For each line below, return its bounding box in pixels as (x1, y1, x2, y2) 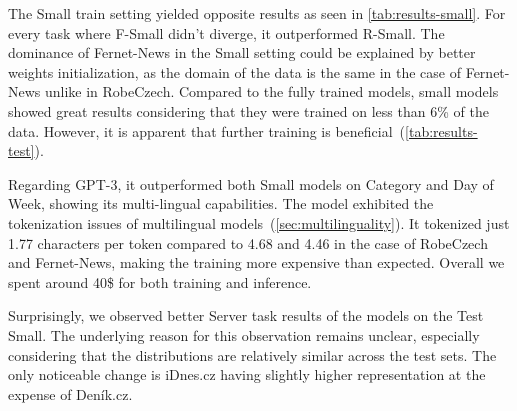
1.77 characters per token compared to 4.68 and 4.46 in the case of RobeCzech (8, 232, 488, 253)
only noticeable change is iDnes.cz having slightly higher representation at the (8, 364, 486, 385)
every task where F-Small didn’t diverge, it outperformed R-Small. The (8, 22, 445, 43)
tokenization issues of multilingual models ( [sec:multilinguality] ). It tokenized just (8, 212, 510, 233)
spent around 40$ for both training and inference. (8, 271, 312, 292)
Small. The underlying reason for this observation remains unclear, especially (8, 324, 480, 345)
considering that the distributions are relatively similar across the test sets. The (8, 344, 497, 365)
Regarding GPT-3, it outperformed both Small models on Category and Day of (8, 173, 494, 194)
